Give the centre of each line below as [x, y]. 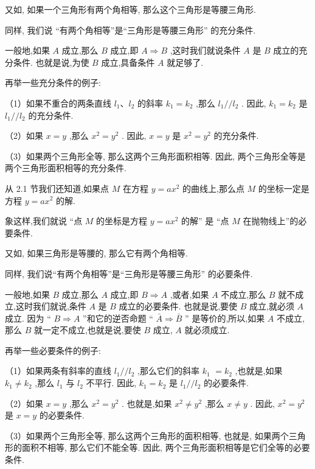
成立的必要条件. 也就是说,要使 [178, 306]
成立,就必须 [272, 306]
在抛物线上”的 [271, 221]
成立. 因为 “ [28, 318]
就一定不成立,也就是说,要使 [87, 330]
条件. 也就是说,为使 [51, 62]
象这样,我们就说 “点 [44, 221]
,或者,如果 [189, 294]
